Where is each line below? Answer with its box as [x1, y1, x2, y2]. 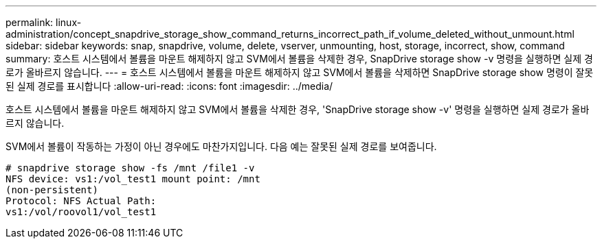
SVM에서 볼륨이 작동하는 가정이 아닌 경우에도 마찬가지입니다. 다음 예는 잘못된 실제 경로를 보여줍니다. [5, 141, 437, 152]
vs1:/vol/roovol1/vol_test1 [5, 206, 157, 217]
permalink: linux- [5, 16, 82, 28]
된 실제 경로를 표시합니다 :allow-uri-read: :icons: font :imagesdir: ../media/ [5, 80, 333, 92]
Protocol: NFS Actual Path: [5, 195, 157, 206]
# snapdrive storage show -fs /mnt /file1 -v [5, 162, 255, 173]
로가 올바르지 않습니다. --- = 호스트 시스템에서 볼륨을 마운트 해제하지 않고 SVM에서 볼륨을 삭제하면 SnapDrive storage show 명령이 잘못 [5, 66, 594, 78]
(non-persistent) [5, 184, 98, 195]
